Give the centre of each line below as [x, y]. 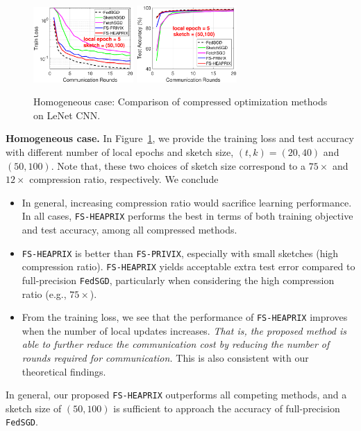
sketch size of [34, 408]
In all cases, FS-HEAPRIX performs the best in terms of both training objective [187, 216]
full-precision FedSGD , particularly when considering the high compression [178, 280]
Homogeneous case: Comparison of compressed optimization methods [180, 102]
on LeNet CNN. [67, 115]
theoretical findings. [64, 371]
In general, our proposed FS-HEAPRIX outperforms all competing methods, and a [176, 395]
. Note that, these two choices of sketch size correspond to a [178, 165]
